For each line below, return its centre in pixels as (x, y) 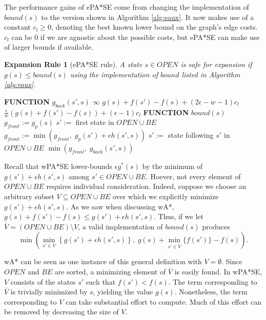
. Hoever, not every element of (193, 176)
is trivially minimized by (49, 292)
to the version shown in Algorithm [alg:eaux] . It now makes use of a (148, 17)
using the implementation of (114, 74)
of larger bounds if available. (49, 47)
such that (101, 281)
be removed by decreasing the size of (62, 312)
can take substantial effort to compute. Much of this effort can (163, 301)
